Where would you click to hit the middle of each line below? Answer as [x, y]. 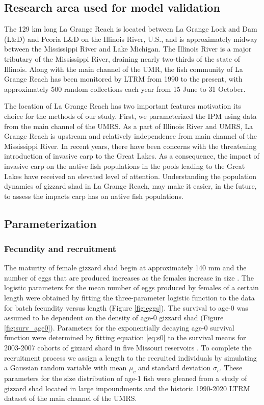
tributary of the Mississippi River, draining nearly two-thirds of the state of [122, 58]
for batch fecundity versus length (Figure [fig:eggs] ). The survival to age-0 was [126, 307]
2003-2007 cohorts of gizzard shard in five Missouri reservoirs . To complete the [128, 348]
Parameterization [50, 223]
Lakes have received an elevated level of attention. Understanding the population [130, 176]
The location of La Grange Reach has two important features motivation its [123, 106]
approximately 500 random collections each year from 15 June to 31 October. [125, 88]
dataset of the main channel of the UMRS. [71, 398]
